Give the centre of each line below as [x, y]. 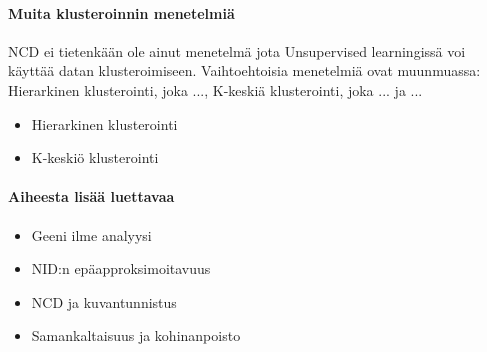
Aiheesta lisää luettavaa [91, 196]
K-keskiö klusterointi [95, 157]
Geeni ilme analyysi [91, 234]
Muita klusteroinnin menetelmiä [121, 12]
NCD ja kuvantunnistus [104, 301]
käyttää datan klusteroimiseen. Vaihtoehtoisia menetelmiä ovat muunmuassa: [244, 70]
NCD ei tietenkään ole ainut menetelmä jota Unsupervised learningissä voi [237, 50]
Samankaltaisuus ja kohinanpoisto [136, 335]
